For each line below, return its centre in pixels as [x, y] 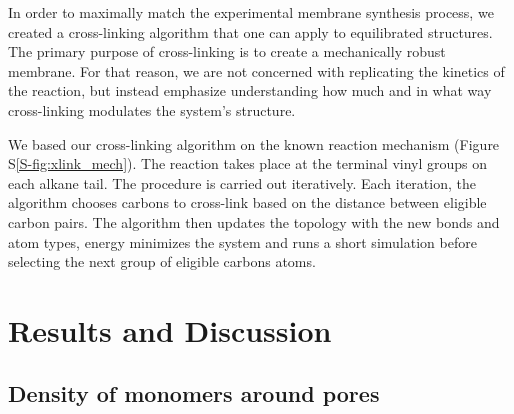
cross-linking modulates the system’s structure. [152, 109]
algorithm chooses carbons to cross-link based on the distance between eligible [247, 202]
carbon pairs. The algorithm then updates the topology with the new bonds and [254, 221]
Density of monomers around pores [194, 393]
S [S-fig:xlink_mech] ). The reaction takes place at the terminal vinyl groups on [248, 163]
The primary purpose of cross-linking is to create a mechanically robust [227, 51]
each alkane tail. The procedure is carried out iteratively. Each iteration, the [242, 182]
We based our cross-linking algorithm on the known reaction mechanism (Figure [254, 143]
